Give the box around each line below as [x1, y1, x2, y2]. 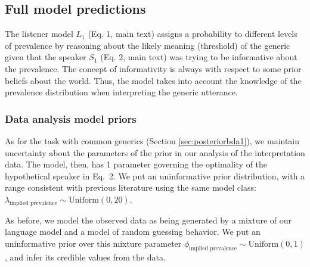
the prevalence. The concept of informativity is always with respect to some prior [5, 62, 302, 74]
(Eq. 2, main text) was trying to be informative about [100, 51, 297, 63]
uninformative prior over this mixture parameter [5, 237, 182, 249]
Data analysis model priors [5, 111, 137, 126]
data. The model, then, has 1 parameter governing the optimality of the [5, 158, 268, 170]
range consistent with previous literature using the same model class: [5, 181, 256, 194]
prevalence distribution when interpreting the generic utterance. [5, 86, 238, 98]
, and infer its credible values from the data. [5, 250, 166, 263]
